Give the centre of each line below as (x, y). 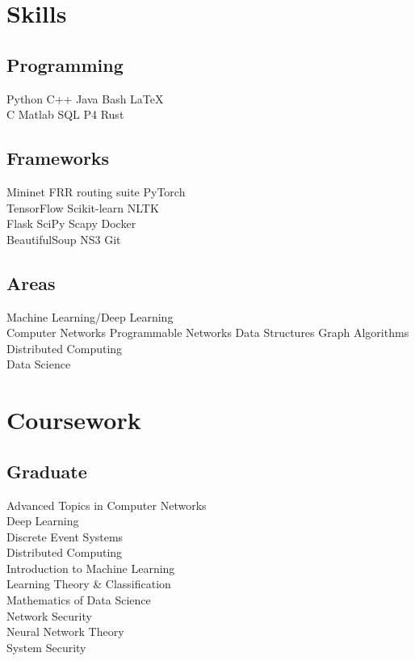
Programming (65, 64)
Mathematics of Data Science (79, 600)
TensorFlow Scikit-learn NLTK (83, 207)
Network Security (49, 615)
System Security (46, 647)
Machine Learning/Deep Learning (90, 316)
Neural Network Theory (65, 632)
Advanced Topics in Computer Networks (107, 505)
